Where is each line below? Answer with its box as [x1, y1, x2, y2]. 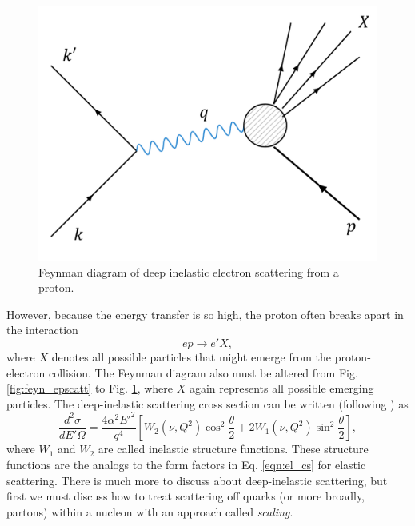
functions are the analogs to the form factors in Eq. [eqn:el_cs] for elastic [6, 456, 366, 472]
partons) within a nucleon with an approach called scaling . [6, 503, 293, 520]
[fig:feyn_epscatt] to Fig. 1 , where [6, 380, 173, 396]
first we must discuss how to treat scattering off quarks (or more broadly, [6, 488, 365, 504]
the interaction [6, 321, 78, 338]
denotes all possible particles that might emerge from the [51, 348, 331, 365]
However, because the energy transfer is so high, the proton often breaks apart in [6, 305, 404, 322]
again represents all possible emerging [189, 380, 374, 396]
